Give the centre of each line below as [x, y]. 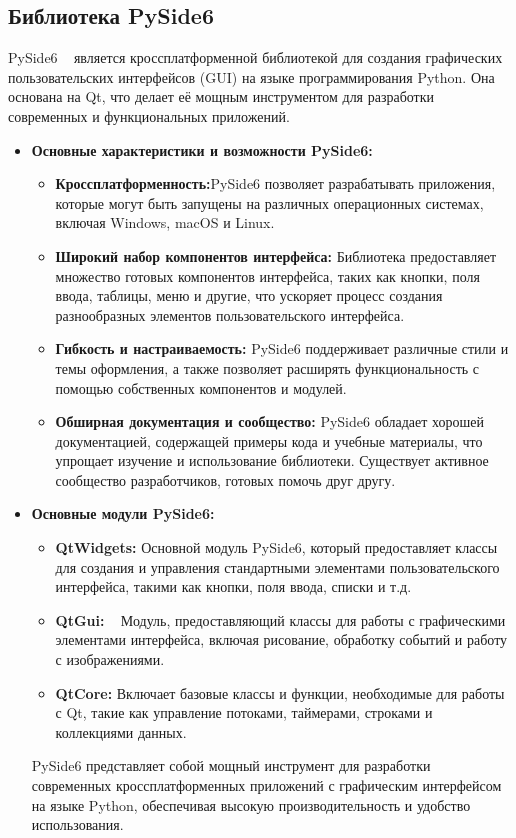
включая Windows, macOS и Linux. [165, 222]
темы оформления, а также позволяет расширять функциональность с [267, 367]
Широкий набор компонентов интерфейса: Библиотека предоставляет [276, 255]
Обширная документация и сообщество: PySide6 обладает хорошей [269, 421]
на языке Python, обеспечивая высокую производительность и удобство [251, 804]
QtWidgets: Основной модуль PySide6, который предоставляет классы [276, 547]
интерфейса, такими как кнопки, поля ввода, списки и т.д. [233, 586]
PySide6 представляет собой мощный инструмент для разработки [231, 765]
